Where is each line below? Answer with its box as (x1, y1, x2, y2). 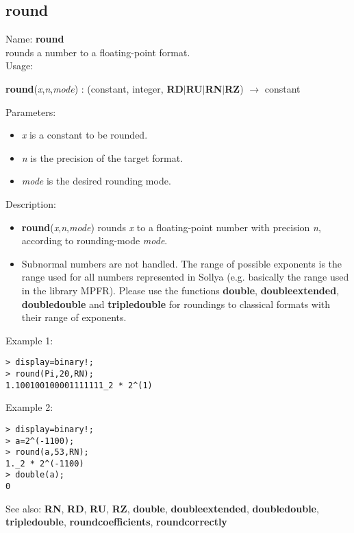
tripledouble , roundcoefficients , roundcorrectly (5, 514, 227, 529)
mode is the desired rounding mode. (21, 174, 171, 188)
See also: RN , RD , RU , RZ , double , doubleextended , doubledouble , (5, 501, 319, 515)
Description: (5, 196, 56, 211)
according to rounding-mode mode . (21, 233, 168, 248)
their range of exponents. (21, 310, 127, 324)
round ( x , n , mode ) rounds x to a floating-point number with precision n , (21, 220, 321, 234)
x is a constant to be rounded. (21, 128, 148, 142)
